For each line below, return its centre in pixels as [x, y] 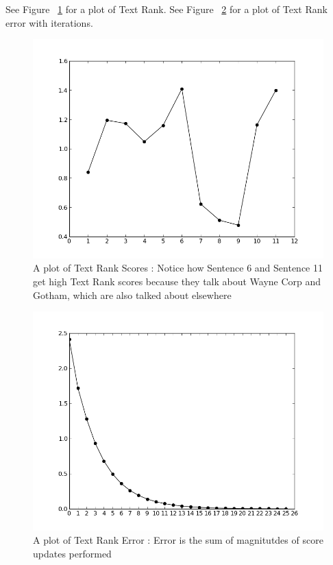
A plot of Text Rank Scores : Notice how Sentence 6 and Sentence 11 [178, 268]
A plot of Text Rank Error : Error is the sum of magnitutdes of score [178, 540]
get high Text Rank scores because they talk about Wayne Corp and [177, 281]
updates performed [72, 553]
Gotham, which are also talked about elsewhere [132, 294]
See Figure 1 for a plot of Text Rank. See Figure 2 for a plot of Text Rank [166, 9]
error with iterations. [49, 22]
